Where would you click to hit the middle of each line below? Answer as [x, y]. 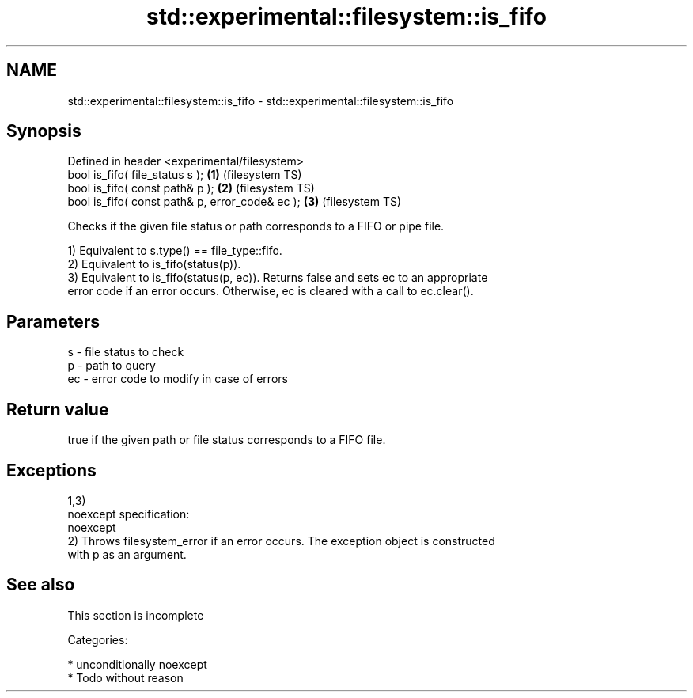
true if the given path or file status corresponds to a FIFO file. [227, 440]
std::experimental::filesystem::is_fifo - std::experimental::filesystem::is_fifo [261, 101]
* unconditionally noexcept [137, 664]
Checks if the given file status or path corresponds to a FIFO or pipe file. [256, 226]
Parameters [53, 321]
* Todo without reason [125, 677]
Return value [58, 409]
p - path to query [112, 366]
